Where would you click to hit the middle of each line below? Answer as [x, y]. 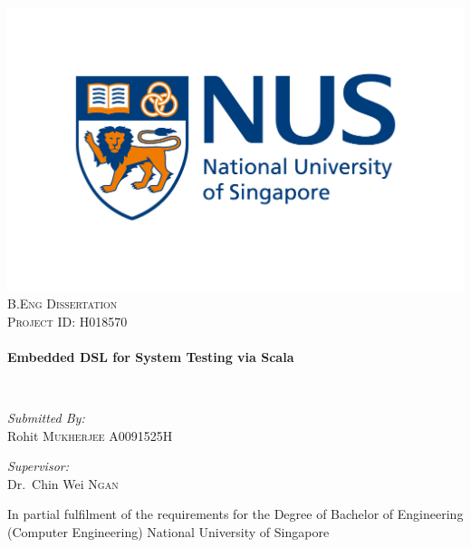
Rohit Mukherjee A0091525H [90, 435]
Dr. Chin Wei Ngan [63, 483]
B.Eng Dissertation [62, 303]
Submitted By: [46, 418]
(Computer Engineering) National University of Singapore [168, 532]
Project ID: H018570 [67, 321]
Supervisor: [38, 466]
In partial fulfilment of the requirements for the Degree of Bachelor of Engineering [235, 514]
